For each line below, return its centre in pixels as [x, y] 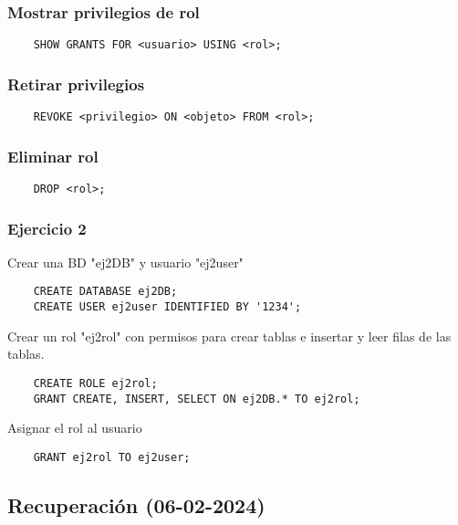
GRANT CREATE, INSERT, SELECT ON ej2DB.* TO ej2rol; [197, 399]
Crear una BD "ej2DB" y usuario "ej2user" [125, 262]
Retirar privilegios [76, 84]
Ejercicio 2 [47, 228]
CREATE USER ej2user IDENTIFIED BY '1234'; [167, 307]
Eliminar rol [53, 156]
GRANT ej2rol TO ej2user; [112, 457]
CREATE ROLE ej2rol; [95, 383]
